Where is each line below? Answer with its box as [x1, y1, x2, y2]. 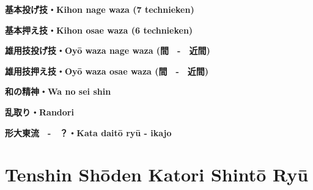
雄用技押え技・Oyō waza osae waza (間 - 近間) [5, 64, 209, 77]
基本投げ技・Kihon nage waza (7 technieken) [5, 3, 194, 15]
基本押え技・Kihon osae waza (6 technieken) [5, 23, 193, 36]
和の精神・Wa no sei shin [5, 85, 111, 98]
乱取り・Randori [5, 105, 74, 118]
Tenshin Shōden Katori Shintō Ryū [5, 162, 309, 187]
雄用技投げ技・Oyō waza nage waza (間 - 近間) [5, 44, 210, 57]
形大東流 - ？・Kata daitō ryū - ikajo [5, 126, 172, 139]
